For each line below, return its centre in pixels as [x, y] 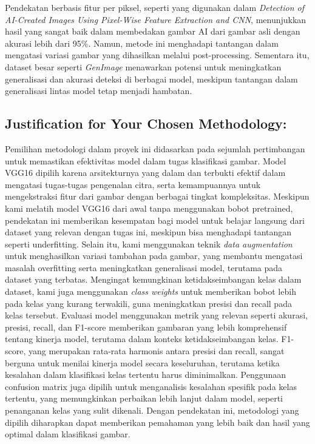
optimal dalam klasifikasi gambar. [68, 434]
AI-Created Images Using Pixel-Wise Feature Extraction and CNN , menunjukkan [156, 19]
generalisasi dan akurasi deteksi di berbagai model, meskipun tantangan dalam [151, 79]
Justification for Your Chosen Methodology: [146, 123]
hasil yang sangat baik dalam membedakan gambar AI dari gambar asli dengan [153, 31]
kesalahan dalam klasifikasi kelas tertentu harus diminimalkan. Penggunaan [146, 375]
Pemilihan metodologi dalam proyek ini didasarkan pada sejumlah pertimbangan [155, 148]
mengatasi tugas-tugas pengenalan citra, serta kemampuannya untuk [133, 184]
